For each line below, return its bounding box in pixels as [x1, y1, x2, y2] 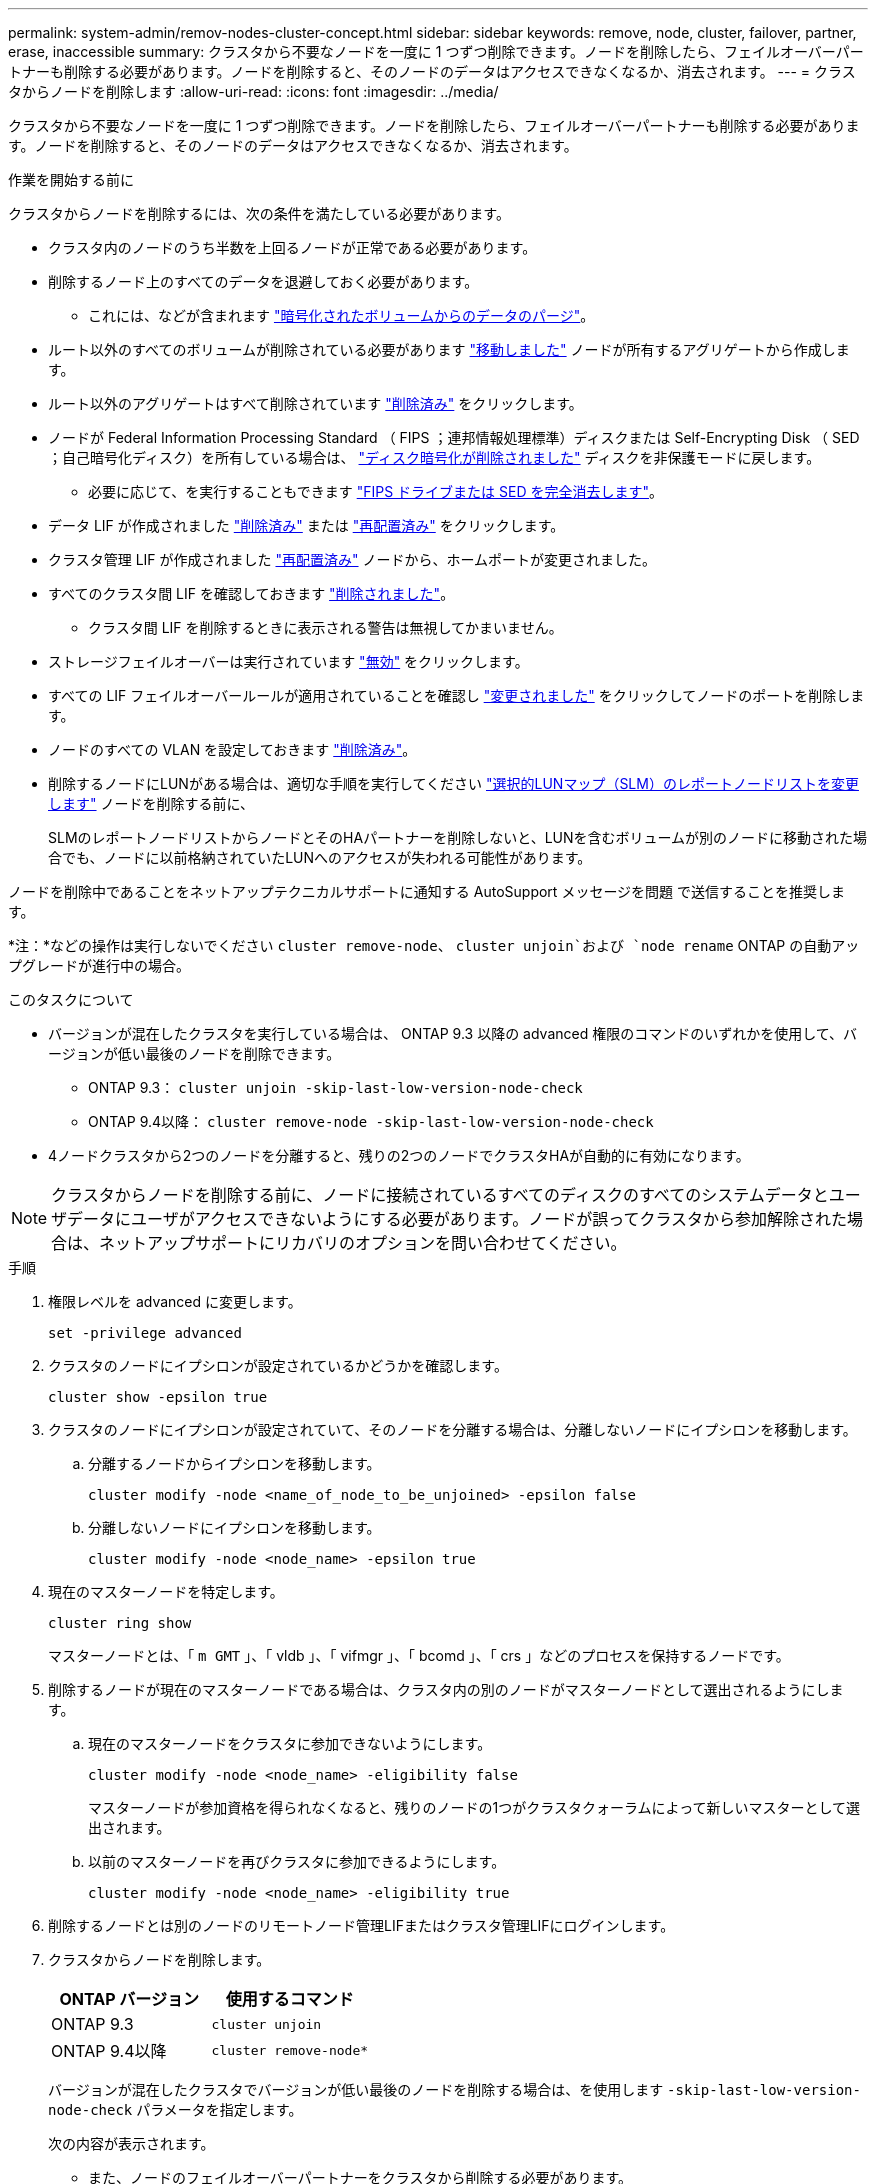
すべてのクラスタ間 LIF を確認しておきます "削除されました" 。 [48, 585, 455, 602]
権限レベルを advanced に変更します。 [48, 1293, 302, 1310]
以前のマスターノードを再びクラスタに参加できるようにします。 [88, 1853, 506, 1870]
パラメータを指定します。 [136, 2101, 303, 2118]
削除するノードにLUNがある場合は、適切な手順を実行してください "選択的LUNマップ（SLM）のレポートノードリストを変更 [48, 775, 859, 792]
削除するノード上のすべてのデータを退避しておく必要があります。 [48, 273, 479, 290]
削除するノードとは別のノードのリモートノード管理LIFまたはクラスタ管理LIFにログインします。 [48, 1917, 675, 1934]
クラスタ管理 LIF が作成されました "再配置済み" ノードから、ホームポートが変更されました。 [48, 551, 657, 568]
